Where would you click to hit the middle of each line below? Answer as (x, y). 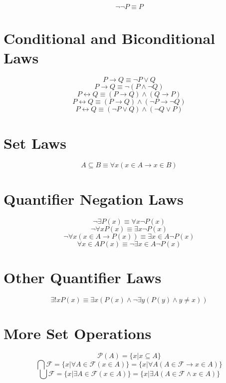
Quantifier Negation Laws (94, 198)
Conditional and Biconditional (109, 38)
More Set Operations (78, 333)
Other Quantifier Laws (83, 277)
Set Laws (35, 143)
